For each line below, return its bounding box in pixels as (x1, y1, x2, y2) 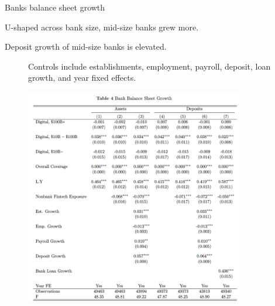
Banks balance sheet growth (5, 1, 105, 13)
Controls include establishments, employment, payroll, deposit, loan (28, 60, 271, 72)
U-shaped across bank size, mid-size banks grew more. (5, 20, 199, 33)
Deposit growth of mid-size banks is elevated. (5, 40, 167, 53)
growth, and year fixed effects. (28, 71, 136, 84)
